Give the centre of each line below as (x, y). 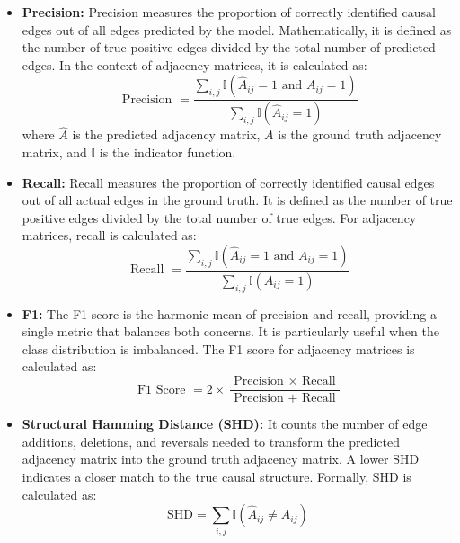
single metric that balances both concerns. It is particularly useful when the (230, 331)
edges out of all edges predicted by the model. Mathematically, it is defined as (237, 29)
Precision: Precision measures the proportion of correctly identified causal (229, 12)
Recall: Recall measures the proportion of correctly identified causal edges (228, 182)
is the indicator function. (168, 152)
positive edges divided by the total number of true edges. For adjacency (219, 217)
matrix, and (54, 152)
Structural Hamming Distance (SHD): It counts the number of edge (225, 424)
